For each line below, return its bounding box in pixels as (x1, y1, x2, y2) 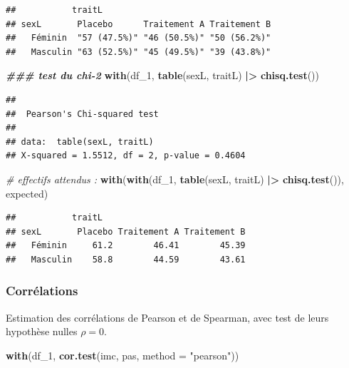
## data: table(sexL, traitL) (6, 136, 154, 147)
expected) (6, 185, 48, 200)
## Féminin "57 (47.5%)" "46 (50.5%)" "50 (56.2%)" (6, 33, 271, 44)
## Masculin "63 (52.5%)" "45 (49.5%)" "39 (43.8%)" (6, 46, 271, 57)
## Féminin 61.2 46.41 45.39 (6, 240, 246, 251)
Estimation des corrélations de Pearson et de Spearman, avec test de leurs (6, 310, 329, 324)
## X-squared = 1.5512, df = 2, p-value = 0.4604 (6, 150, 246, 161)
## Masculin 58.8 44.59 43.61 (6, 254, 246, 265)
